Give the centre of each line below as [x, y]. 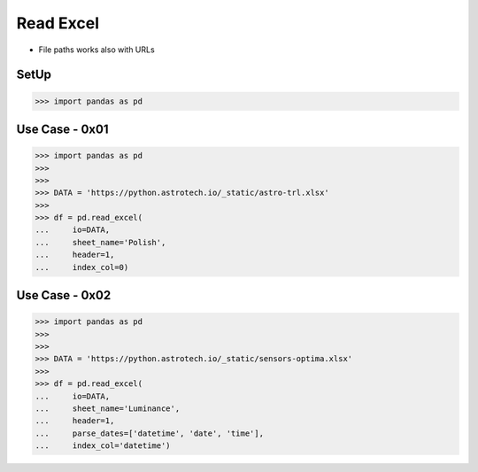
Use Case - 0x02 [64, 295]
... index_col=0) [82, 267]
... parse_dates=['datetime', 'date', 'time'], [150, 433]
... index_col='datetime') [103, 446]
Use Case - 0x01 [62, 129]
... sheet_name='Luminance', [108, 408]
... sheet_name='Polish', [100, 242]
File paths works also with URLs [96, 50]
